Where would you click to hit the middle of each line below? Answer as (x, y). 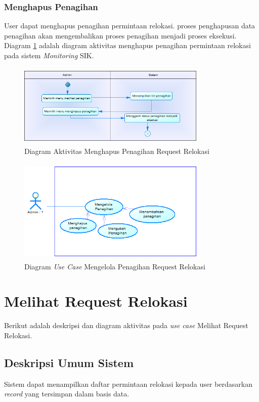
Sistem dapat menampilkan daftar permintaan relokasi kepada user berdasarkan (128, 384)
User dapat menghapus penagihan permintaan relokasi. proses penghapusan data (130, 26)
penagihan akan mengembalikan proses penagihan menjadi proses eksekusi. (120, 35)
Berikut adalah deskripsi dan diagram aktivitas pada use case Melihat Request (126, 325)
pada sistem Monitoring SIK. (49, 55)
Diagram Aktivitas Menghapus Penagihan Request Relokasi (117, 151)
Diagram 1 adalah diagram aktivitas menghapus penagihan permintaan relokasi (127, 45)
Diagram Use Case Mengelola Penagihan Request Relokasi (115, 266)
